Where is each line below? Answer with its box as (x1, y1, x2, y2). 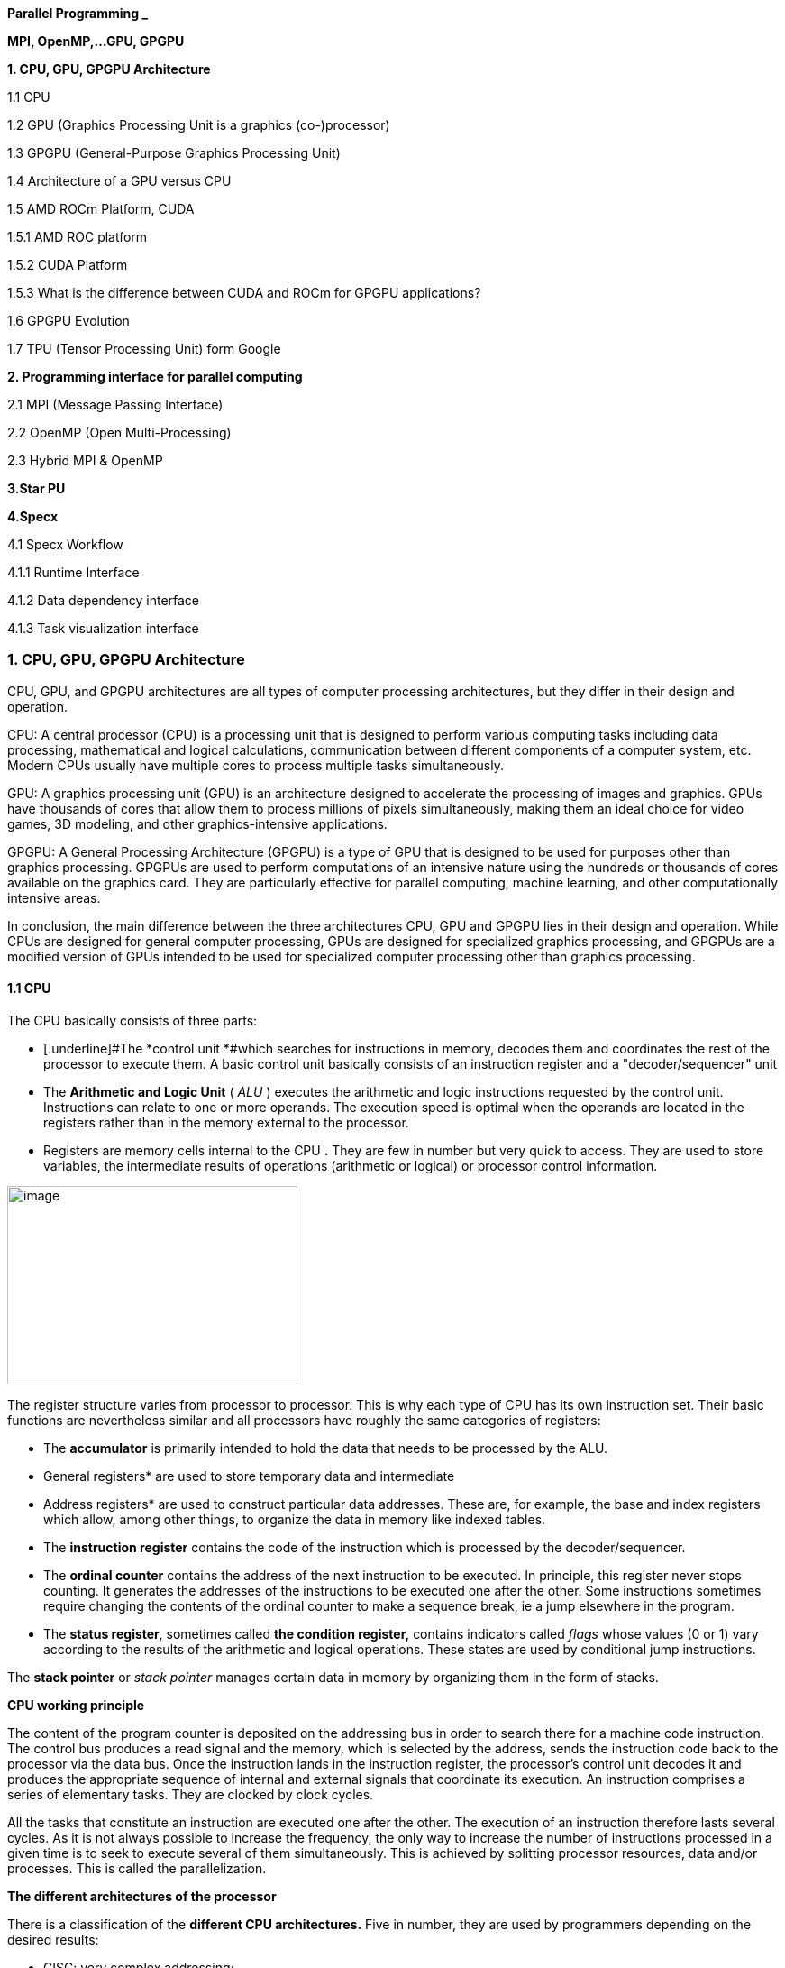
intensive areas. (7, 889, 101, 906)
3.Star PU (7, 481, 66, 496)
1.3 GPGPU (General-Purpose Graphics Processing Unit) (7, 145, 341, 161)
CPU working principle (7, 1697, 145, 1713)
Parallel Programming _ (7, 5, 149, 21)
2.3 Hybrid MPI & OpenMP (7, 453, 163, 468)
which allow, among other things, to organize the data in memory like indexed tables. (43, 1511, 546, 1527)
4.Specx (7, 509, 59, 524)
